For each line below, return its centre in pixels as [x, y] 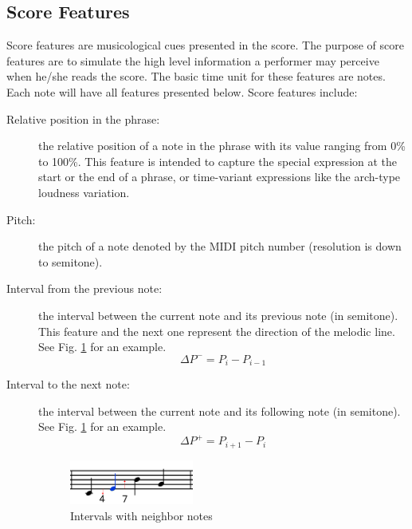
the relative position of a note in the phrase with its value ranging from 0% [222, 146]
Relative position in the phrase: [83, 118]
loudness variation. [84, 192]
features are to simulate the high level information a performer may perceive [193, 60]
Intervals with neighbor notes [141, 515]
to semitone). [71, 261]
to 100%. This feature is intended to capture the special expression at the [218, 161]
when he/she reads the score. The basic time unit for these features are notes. [196, 76]
